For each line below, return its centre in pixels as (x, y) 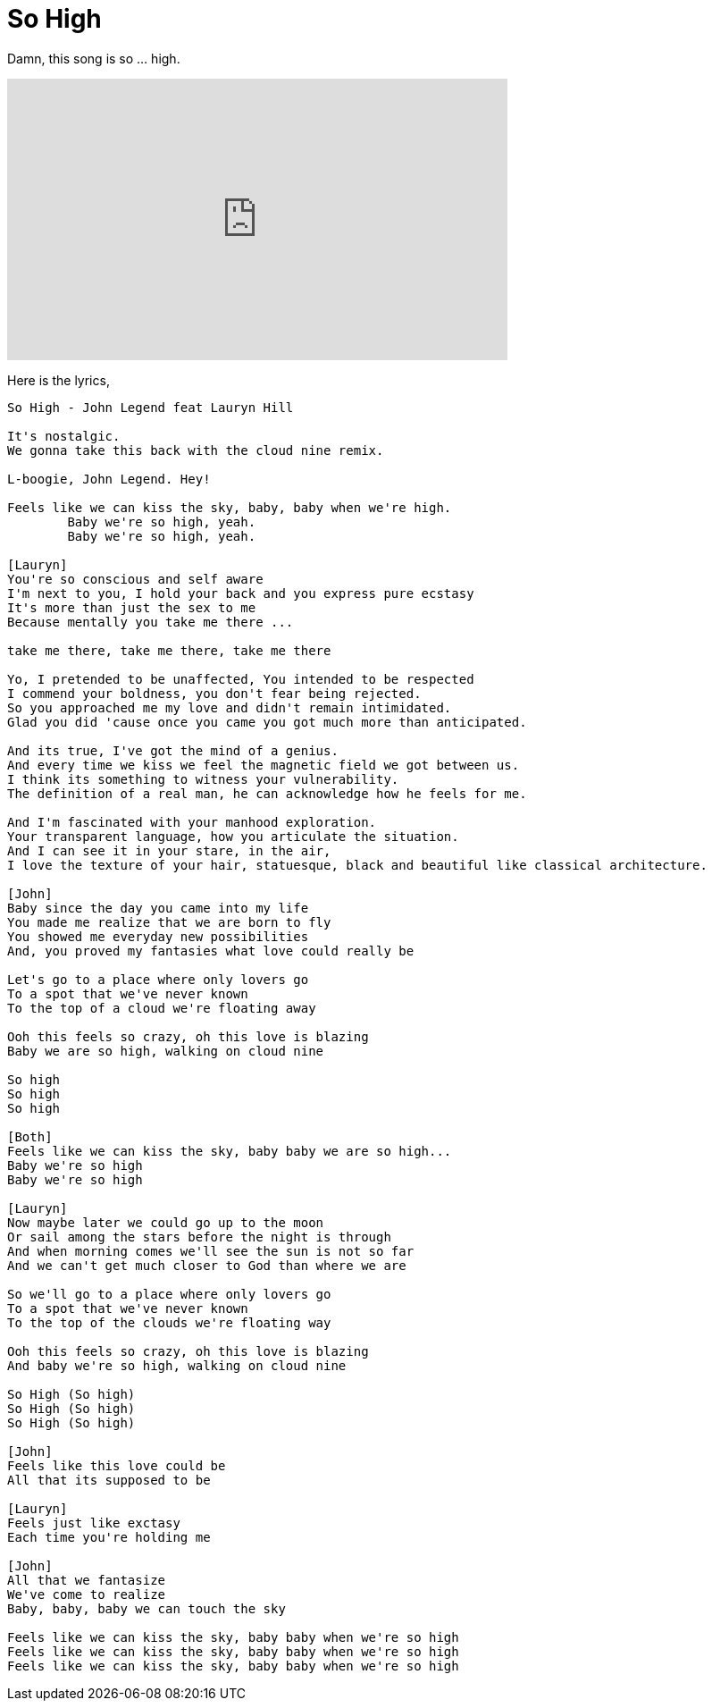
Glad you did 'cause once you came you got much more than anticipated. (267, 722)
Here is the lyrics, (59, 380)
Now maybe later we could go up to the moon (166, 1222)
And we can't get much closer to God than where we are (207, 1265)
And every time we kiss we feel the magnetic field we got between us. (264, 765)
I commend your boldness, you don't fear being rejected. (214, 693)
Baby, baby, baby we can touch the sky (147, 1608)
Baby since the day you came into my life (158, 908)
